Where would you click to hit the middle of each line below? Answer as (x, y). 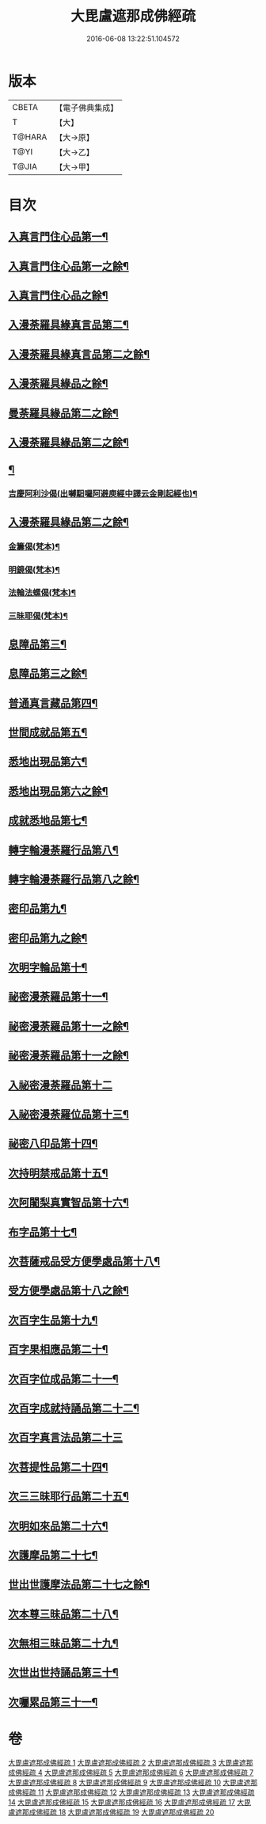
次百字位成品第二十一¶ (63, 1379)
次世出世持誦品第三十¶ (63, 1672)
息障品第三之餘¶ (48, 674)
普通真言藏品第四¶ (53, 703)
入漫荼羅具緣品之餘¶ (58, 384)
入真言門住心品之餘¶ (58, 296)
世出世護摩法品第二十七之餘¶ (79, 1585)
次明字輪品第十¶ (48, 968)
